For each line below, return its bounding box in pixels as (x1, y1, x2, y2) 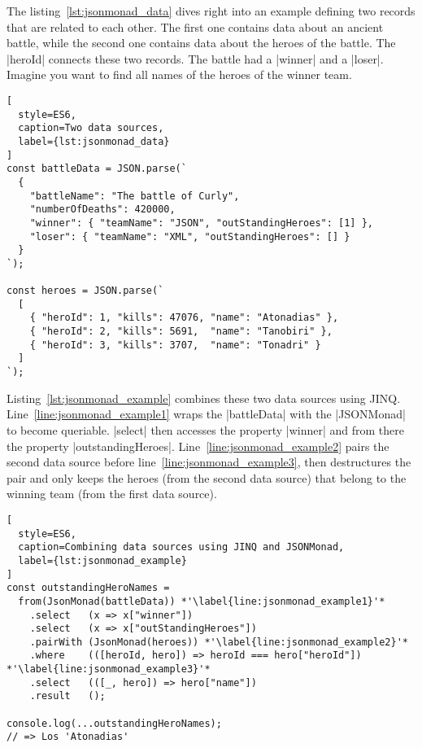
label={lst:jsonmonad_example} (18, 554, 187, 566)
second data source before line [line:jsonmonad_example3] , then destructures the (7, 453, 411, 470)
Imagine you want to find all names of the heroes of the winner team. (7, 66, 352, 83)
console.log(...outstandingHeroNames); (7, 717, 222, 729)
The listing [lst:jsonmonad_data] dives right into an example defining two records (7, 2, 415, 19)
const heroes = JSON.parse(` (7, 285, 164, 297)
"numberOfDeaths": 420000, (29, 203, 176, 216)
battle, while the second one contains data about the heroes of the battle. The (7, 34, 396, 51)
